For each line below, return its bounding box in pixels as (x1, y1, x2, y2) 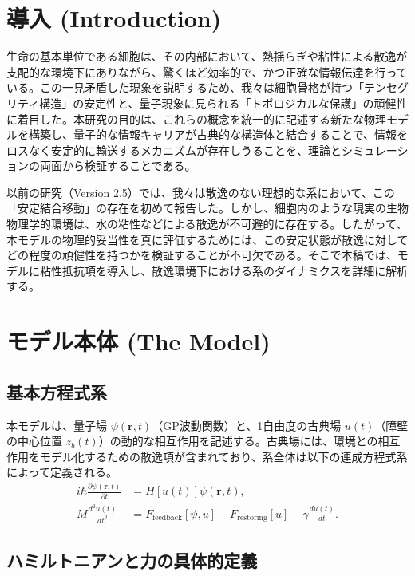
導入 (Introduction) (6, 2, 222, 34)
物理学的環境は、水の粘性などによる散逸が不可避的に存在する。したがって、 (6, 215, 408, 232)
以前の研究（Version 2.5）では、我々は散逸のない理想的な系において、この (6, 183, 395, 200)
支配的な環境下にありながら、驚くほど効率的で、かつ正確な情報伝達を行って (6, 63, 408, 80)
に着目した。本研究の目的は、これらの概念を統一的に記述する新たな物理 (6, 110, 386, 127)
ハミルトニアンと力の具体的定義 (6, 547, 258, 572)
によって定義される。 (6, 464, 117, 480)
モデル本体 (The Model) (6, 325, 271, 357)
